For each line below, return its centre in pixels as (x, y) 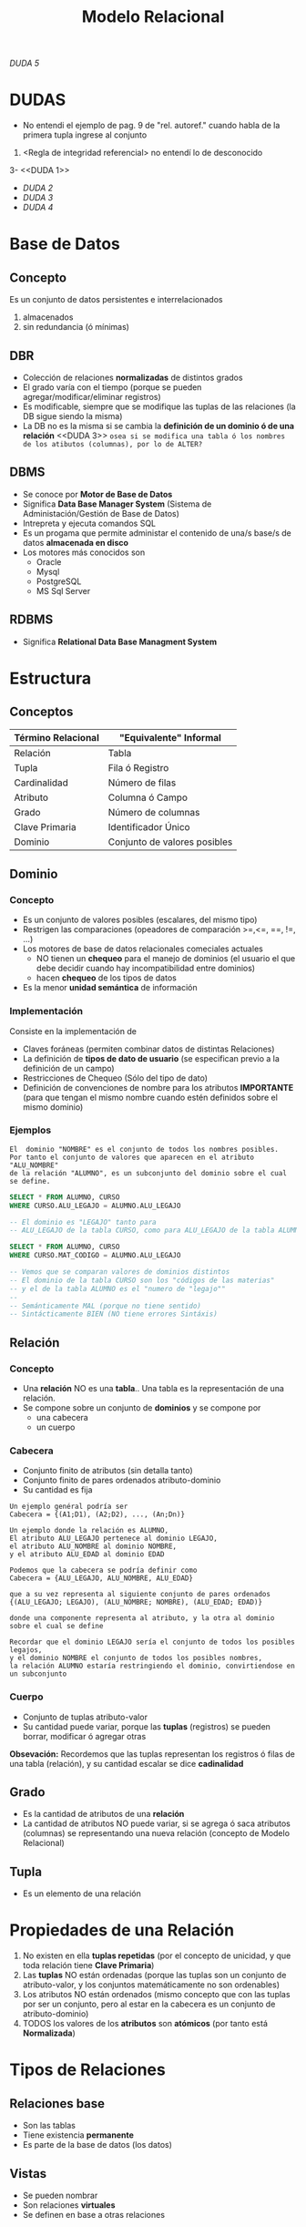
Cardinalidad (41, 783)
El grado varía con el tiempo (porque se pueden (112, 387)
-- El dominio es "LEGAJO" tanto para (83, 1222)
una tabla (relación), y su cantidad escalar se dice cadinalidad (127, 1763)
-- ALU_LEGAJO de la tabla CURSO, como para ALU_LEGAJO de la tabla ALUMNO (156, 1231)
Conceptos (41, 712)
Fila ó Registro (138, 767)
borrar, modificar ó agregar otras (84, 1736)
